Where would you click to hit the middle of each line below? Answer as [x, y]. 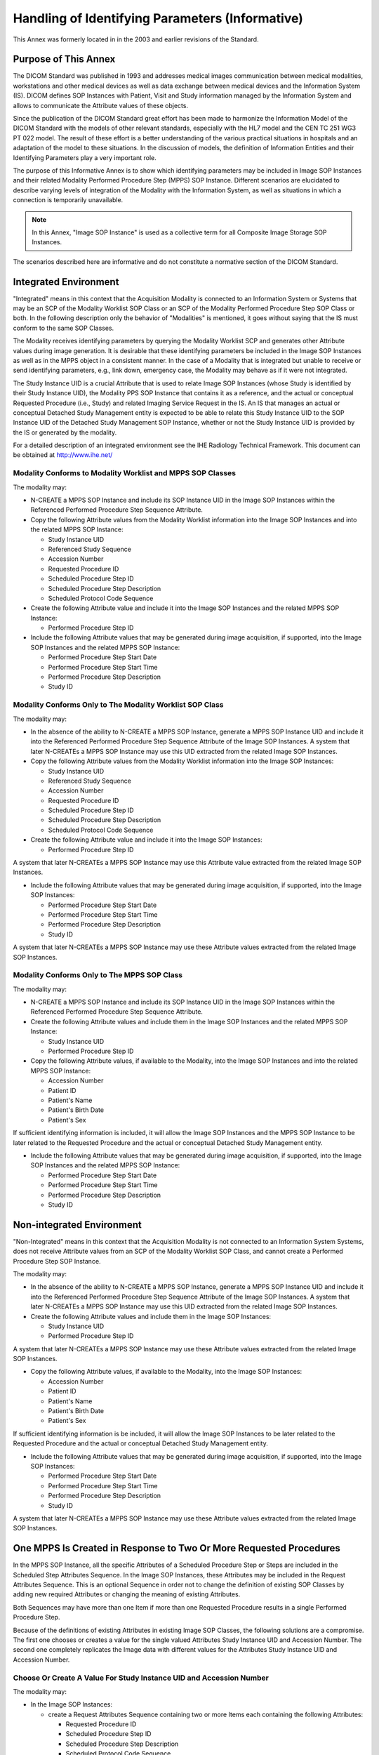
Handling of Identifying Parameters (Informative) [158, 18]
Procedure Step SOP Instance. [57, 1261]
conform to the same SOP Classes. [64, 328]
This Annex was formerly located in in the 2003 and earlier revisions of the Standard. [136, 39]
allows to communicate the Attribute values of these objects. [101, 105]
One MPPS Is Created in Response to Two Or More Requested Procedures [177, 1548]
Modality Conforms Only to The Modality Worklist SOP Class [118, 705]
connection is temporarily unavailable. [68, 200]
